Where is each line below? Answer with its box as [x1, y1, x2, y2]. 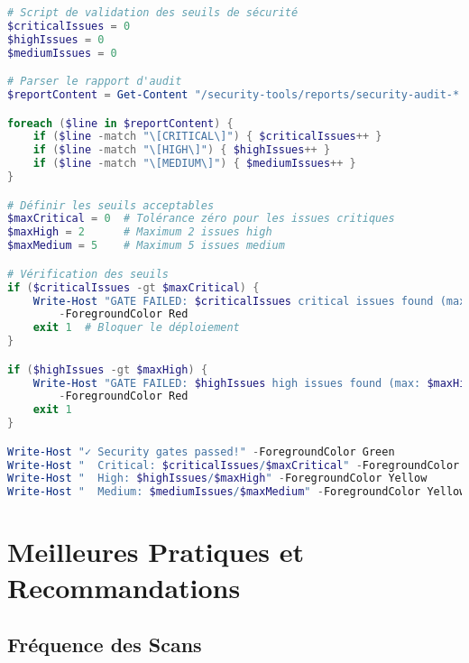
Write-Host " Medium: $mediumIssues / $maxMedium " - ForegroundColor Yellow [7, 485, 466, 499]
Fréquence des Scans [7, 631, 202, 658]
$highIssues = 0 [7, 32, 105, 46]
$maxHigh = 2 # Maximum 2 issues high [7, 226, 272, 239]
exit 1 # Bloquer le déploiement [32, 321, 240, 335]
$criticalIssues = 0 [7, 19, 131, 32]
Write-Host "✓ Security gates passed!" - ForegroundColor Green [7, 445, 395, 458]
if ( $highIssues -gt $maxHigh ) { [7, 363, 208, 376]
